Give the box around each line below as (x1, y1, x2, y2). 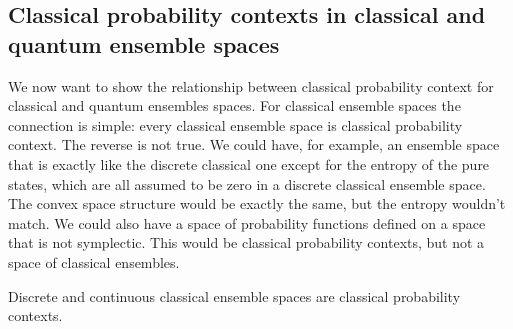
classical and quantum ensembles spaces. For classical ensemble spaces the (8, 95, 461, 116)
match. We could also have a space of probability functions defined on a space (8, 212, 486, 233)
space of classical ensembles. (8, 251, 180, 272)
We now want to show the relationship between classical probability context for (8, 75, 494, 96)
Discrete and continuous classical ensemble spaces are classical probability (8, 285, 461, 306)
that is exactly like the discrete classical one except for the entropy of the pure (8, 153, 490, 174)
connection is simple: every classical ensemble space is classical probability (8, 114, 463, 135)
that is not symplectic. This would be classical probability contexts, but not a (8, 232, 485, 253)
